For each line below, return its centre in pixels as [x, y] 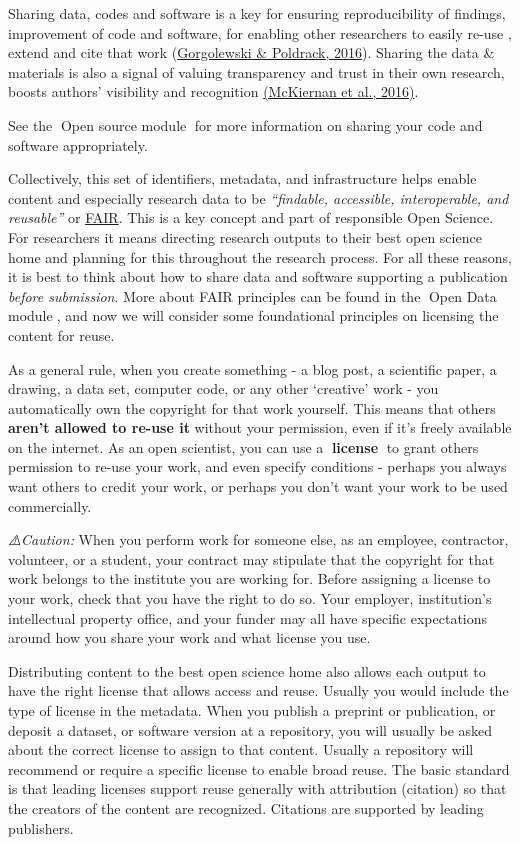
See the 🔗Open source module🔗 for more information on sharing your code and [245, 124]
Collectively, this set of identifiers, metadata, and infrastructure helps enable [242, 178]
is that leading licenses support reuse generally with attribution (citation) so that [257, 788]
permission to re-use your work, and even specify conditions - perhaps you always [257, 466]
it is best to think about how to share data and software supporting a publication [258, 276]
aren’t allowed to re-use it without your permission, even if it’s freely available [260, 427]
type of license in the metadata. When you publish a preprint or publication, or [252, 710]
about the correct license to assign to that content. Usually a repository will [241, 749]
